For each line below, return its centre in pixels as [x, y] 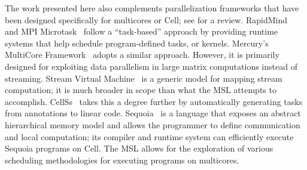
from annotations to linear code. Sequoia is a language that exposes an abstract [153, 113]
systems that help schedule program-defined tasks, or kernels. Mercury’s [137, 43]
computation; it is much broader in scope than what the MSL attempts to [141, 90]
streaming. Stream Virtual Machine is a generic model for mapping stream [144, 78]
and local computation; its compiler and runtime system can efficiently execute [149, 136]
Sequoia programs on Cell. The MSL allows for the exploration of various [139, 148]
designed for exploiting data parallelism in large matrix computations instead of [151, 66]
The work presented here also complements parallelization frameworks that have [152, 8]
